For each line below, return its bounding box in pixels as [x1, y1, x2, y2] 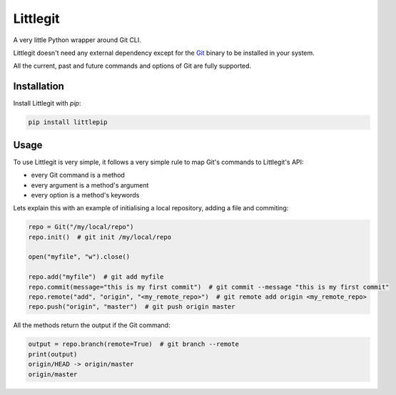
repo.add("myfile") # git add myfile [28, 273, 164, 281]
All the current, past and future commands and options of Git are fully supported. [13, 61, 252, 71]
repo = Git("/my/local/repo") [28, 223, 134, 231]
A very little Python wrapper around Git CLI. [13, 36, 142, 44]
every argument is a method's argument [31, 180, 149, 189]
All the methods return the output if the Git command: [13, 321, 171, 329]
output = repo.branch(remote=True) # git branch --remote [28, 340, 239, 349]
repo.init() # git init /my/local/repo [28, 232, 171, 241]
